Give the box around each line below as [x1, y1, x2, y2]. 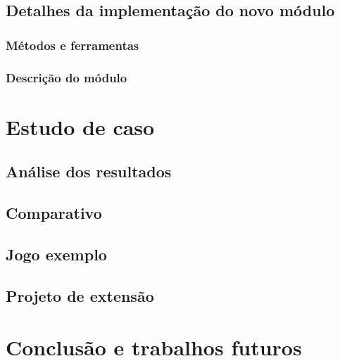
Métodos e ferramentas [6, 36, 139, 53]
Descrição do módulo [6, 68, 127, 86]
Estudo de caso [6, 112, 155, 141]
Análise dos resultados [6, 160, 172, 182]
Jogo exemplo [6, 243, 107, 265]
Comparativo [6, 202, 102, 224]
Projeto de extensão [6, 284, 154, 306]
